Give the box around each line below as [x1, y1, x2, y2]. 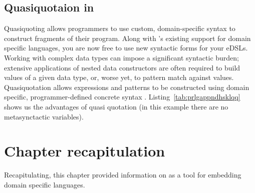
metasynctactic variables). [4, 111, 84, 121]
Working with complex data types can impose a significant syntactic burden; [4, 52, 239, 62]
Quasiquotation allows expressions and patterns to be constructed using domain [4, 81, 249, 92]
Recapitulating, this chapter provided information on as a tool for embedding [4, 169, 241, 180]
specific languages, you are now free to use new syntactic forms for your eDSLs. [4, 42, 248, 53]
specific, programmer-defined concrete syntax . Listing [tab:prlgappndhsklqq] [4, 91, 240, 102]
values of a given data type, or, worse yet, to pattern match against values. [4, 72, 234, 82]
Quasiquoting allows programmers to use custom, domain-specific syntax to [4, 23, 235, 33]
